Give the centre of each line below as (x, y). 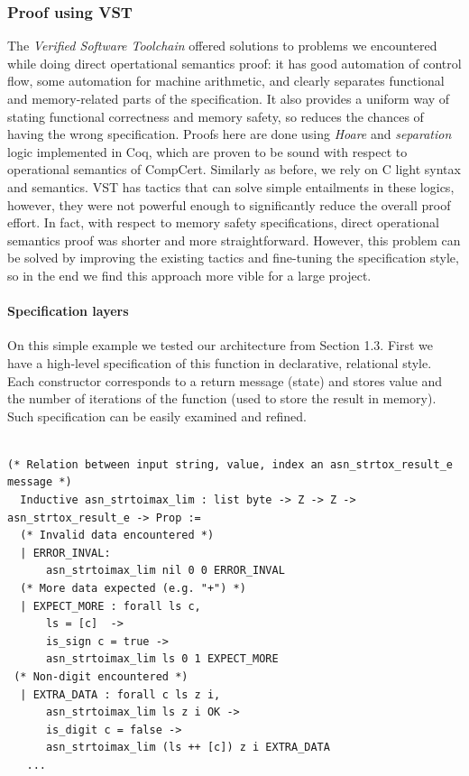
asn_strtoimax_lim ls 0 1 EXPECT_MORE (162, 659)
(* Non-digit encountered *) (101, 677)
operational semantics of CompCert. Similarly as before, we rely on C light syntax (234, 169)
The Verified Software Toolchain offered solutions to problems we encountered (222, 46)
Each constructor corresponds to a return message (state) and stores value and (225, 380)
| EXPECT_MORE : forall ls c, (110, 606)
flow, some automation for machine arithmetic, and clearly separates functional (226, 81)
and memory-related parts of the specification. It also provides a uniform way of (229, 98)
